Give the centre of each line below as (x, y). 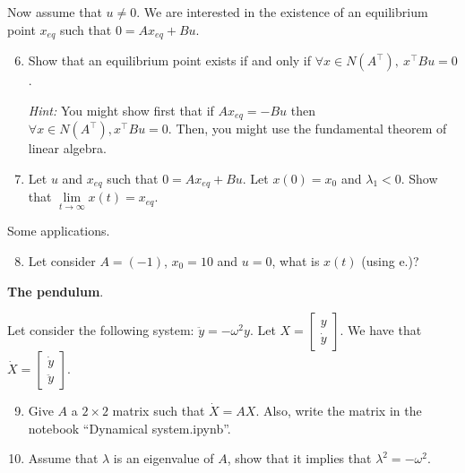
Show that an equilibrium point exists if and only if (170, 60)
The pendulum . (56, 291)
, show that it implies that (299, 458)
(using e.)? (390, 260)
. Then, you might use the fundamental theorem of (307, 129)
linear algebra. (68, 148)
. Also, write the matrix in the (339, 411)
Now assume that (55, 12)
